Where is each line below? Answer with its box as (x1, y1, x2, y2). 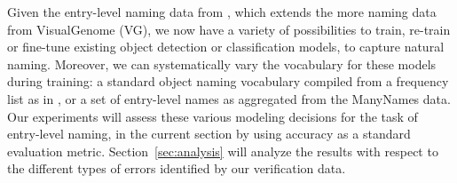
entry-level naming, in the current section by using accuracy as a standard (7, 124, 411, 143)
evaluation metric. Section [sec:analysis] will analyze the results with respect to (7, 141, 438, 160)
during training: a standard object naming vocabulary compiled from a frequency (7, 72, 449, 91)
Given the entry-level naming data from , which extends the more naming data (7, 3, 437, 20)
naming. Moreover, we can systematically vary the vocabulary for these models (7, 54, 437, 73)
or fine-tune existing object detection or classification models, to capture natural (7, 37, 445, 56)
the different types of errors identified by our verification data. (7, 159, 346, 178)
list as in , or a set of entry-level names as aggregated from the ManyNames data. (7, 89, 451, 107)
